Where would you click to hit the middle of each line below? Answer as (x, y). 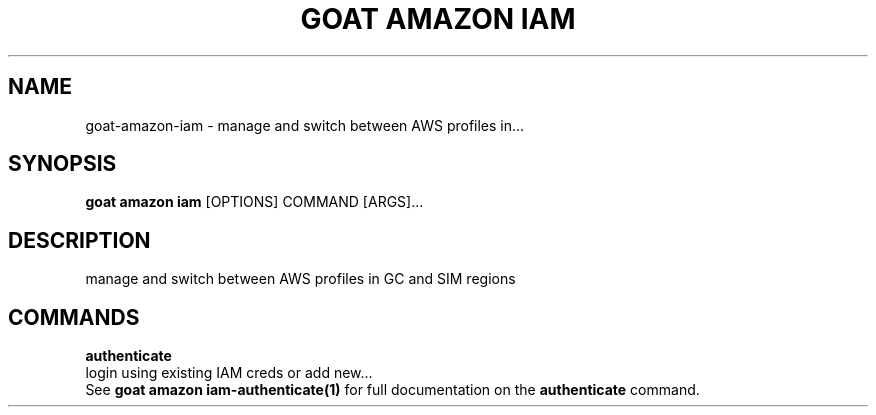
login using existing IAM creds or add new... (229, 373)
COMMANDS (74, 317)
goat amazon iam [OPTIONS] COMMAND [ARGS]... (254, 202)
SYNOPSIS (62, 164)
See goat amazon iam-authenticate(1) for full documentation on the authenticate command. (392, 390)
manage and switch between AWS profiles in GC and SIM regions (300, 279)
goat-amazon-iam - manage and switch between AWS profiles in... (305, 125)
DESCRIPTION (79, 240)
